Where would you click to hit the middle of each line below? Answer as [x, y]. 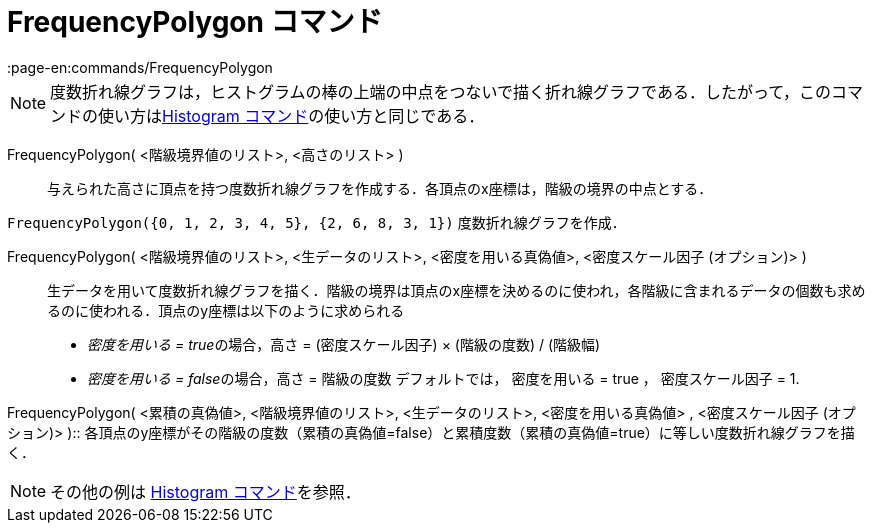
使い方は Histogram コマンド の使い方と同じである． [291, 115]
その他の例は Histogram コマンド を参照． [205, 491]
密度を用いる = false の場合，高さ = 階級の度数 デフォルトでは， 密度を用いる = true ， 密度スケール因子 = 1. [443, 378]
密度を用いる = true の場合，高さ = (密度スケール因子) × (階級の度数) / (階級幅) [344, 344]
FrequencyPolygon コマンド [195, 22]
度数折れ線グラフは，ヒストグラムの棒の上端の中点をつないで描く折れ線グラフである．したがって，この [441, 91]
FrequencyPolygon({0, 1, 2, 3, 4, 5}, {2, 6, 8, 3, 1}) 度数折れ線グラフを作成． [316, 222]
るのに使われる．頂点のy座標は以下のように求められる [226, 310]
